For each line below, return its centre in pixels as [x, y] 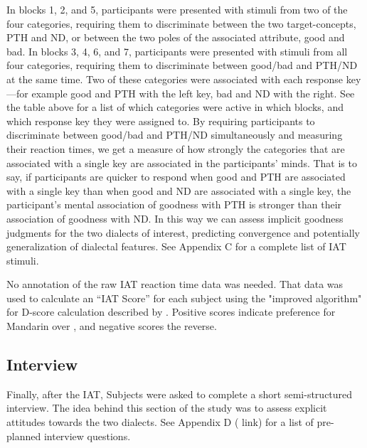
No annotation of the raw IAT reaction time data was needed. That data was [175, 284]
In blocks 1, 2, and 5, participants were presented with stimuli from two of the [177, 9]
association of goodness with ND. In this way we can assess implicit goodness [175, 218]
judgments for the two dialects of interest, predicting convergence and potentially [183, 232]
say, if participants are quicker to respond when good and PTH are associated [176, 177]
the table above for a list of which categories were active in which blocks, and [175, 107]
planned [24, 436]
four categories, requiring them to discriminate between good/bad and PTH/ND [182, 65]
